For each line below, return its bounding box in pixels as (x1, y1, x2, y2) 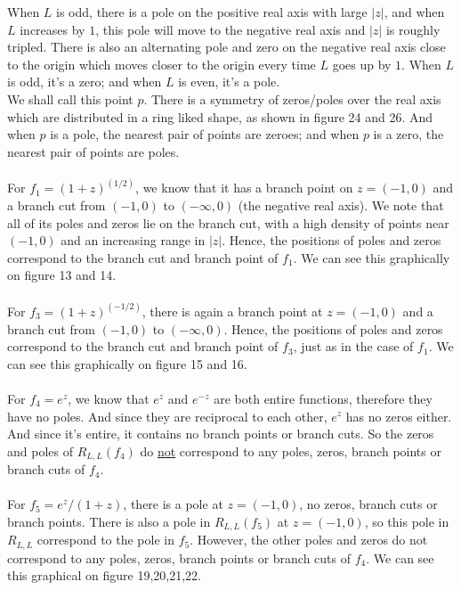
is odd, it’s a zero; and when (7, 72, 162, 91)
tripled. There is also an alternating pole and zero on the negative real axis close (7, 37, 446, 56)
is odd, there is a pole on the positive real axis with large (56, 3, 368, 20)
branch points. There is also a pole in (7, 512, 211, 530)
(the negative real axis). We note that (238, 195, 444, 214)
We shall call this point (7, 89, 133, 108)
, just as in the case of (293, 337, 414, 356)
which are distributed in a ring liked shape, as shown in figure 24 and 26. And (7, 107, 433, 126)
